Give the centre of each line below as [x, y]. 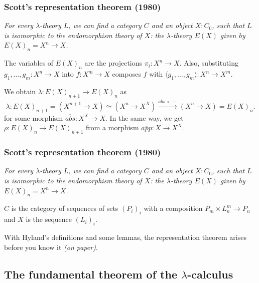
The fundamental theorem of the [91, 274]
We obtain [20, 91]
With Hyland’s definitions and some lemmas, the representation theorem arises [125, 237]
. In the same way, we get [145, 117]
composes [126, 74]
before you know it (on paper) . [51, 247]
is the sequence [49, 219]
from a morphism [112, 127]
